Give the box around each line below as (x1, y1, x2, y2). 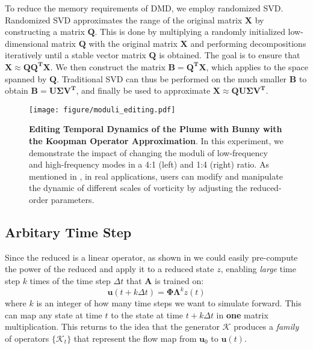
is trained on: (155, 274, 204, 287)
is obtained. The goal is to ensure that (159, 49, 300, 61)
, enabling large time (220, 263, 296, 275)
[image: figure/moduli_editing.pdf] (29, 105, 176, 114)
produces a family (234, 320, 299, 333)
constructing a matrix (5, 25, 85, 38)
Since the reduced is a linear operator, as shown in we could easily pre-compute (5, 250, 298, 263)
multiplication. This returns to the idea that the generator (5, 320, 220, 333)
